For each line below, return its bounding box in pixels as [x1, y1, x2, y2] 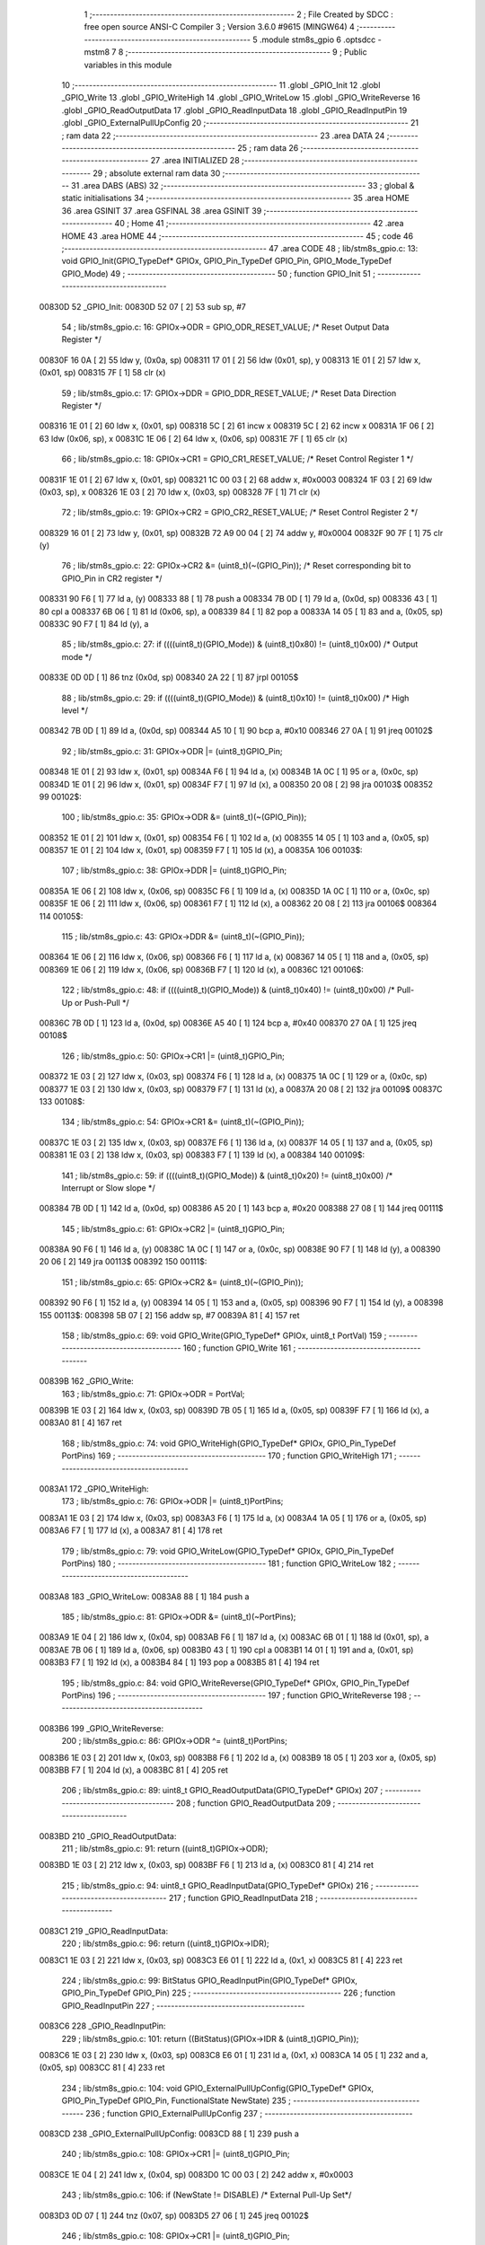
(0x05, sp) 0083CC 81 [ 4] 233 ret [39, 2062, 165, 2073]
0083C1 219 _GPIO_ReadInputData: [39, 1925, 169, 1936]
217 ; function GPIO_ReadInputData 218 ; [168, 1893, 318, 1904]
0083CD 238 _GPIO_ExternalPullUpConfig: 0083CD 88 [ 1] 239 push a [39, 2128, 300, 2139]
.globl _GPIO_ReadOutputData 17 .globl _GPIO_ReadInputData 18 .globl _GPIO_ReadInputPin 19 [61, 104, 408, 116]
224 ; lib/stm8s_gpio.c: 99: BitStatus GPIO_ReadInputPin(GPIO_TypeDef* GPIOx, [61, 1976, 358, 1986]
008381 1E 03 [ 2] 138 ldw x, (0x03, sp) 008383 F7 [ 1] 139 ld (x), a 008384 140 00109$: [39, 1149, 366, 1160]
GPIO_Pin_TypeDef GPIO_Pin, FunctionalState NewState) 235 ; [61, 2095, 292, 2106]
